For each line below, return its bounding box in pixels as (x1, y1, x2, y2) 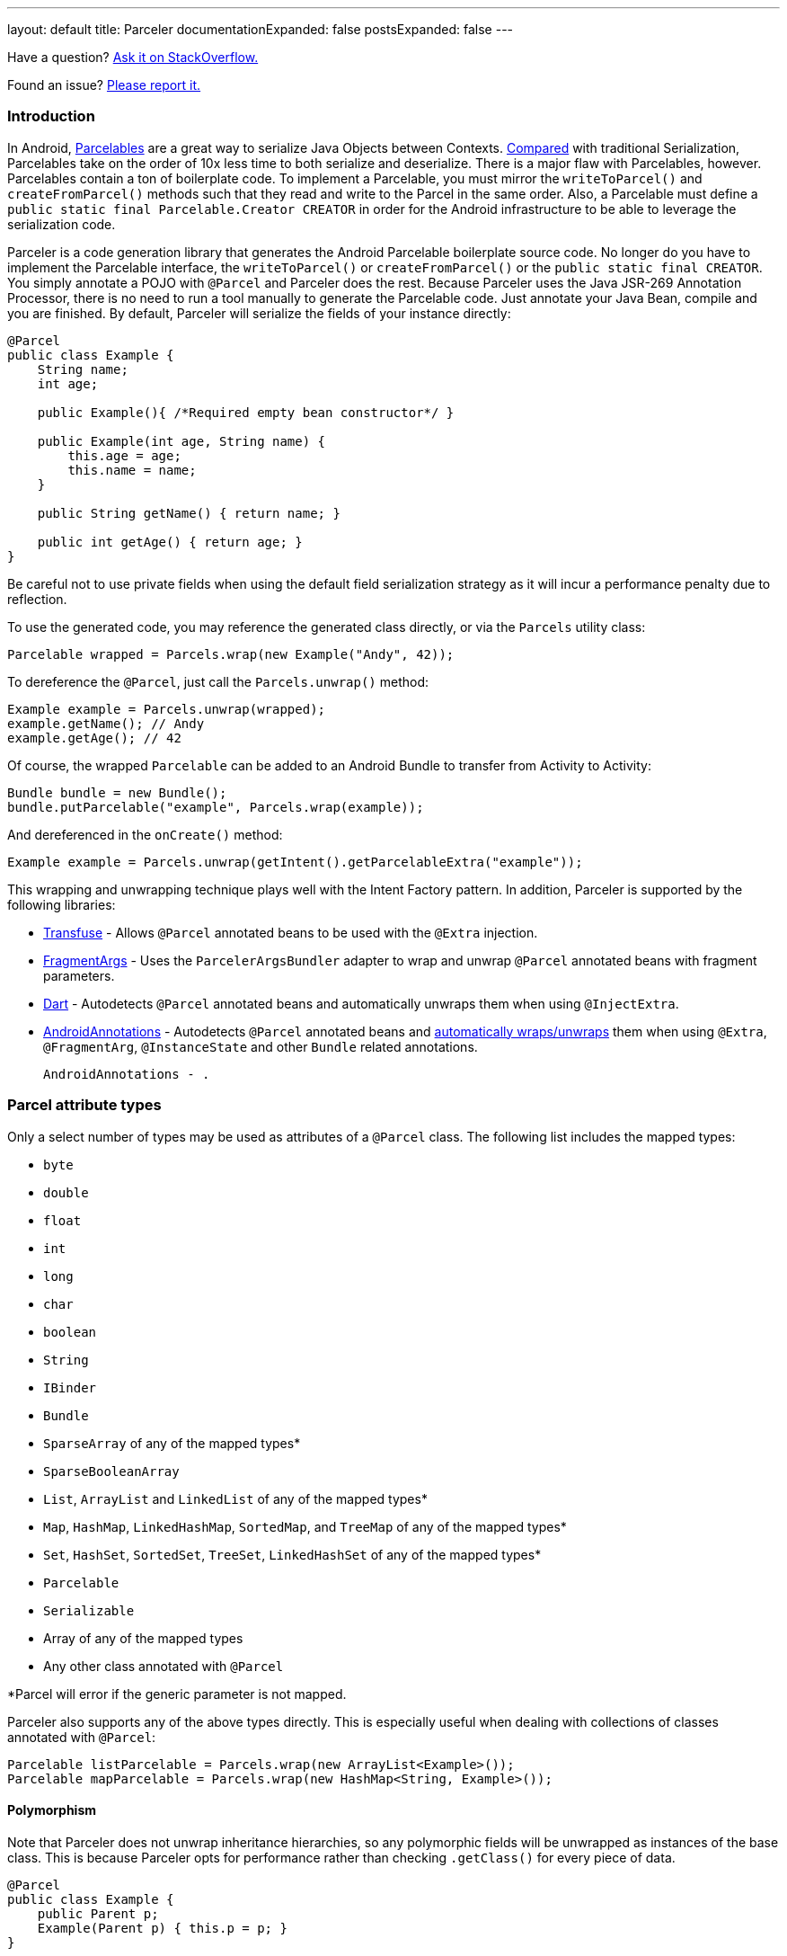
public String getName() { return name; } (37, 505, 340, 520)
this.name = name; (67, 462, 197, 477)
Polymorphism (7, 1802, 97, 1818)
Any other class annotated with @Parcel (43, 1658, 284, 1674)
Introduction (7, 107, 95, 126)
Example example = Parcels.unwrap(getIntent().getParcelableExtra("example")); (7, 854, 583, 869)
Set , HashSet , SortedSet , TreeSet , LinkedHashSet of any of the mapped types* (43, 1546, 542, 1562)
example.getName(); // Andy (7, 716, 205, 731)
